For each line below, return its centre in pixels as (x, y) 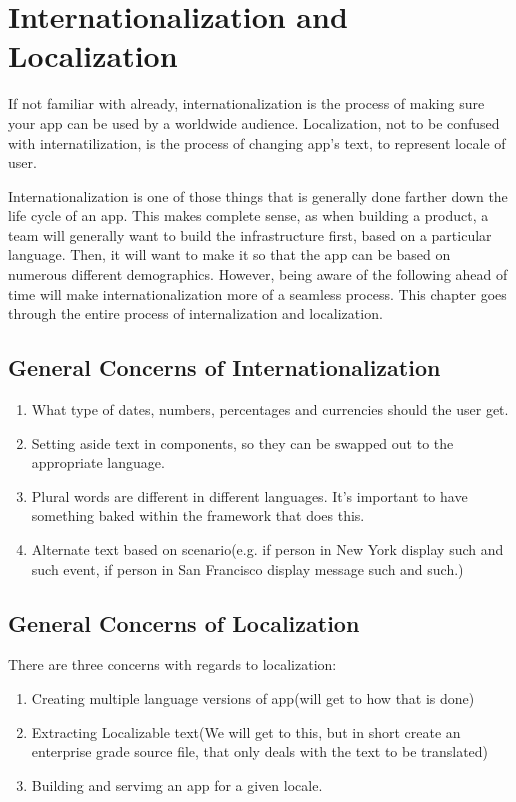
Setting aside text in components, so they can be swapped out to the (242, 442)
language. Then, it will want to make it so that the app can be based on (229, 254)
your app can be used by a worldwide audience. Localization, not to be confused (254, 122)
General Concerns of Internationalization (224, 367)
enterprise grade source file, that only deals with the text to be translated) (260, 751)
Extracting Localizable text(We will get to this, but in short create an (246, 731)
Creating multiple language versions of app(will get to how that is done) (253, 698)
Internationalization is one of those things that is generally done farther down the (258, 195)
